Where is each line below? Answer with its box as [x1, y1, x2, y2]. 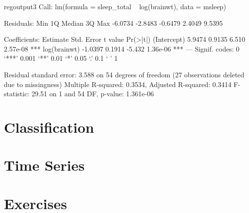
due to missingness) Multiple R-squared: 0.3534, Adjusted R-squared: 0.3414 [4, 79, 231, 89]
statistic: [4, 89, 30, 99]
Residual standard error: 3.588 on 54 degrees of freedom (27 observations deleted [4, 69, 245, 79]
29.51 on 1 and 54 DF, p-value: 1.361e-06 [31, 89, 154, 99]
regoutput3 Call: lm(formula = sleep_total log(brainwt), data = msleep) [4, 1, 226, 11]
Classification [4, 117, 94, 137]
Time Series [4, 155, 85, 175]
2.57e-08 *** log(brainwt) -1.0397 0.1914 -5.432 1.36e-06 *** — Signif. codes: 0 [4, 43, 240, 53]
